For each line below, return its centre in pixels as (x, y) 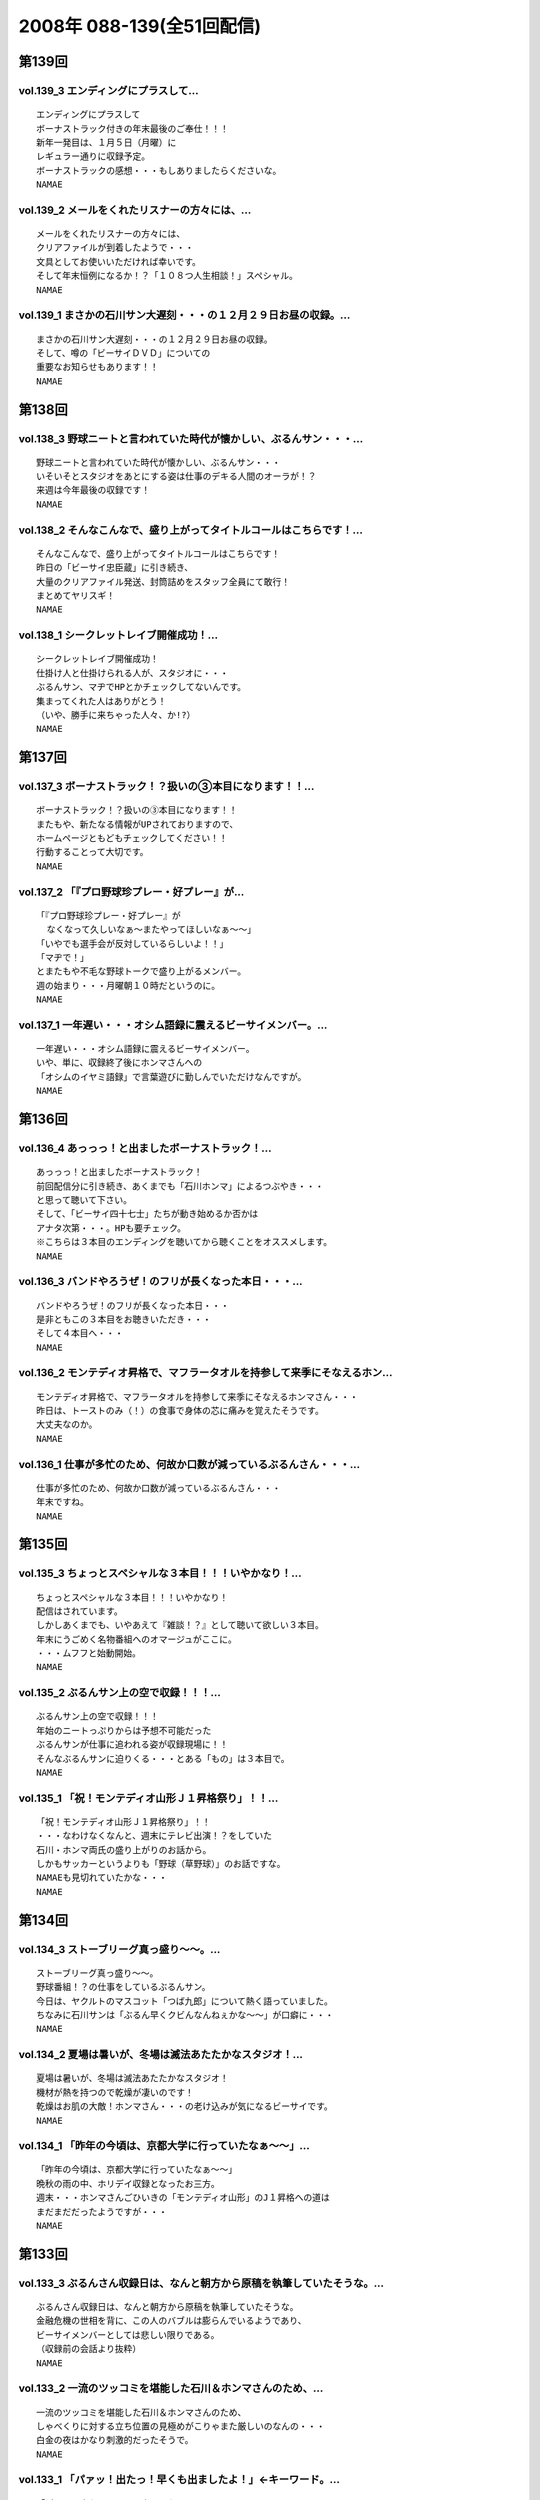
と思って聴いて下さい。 (84, 1199)
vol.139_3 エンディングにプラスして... (108, 90)
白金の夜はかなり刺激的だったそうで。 (115, 2440)
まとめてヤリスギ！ (75, 595)
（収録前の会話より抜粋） (89, 2349)
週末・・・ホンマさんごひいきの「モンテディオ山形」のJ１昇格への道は (183, 2198)
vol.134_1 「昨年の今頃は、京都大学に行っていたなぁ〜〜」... (164, 2146)
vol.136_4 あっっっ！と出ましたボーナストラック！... (145, 1148)
